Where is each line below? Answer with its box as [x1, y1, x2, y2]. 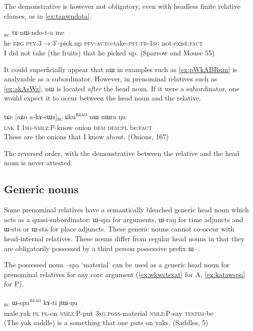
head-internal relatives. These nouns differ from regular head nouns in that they [4, 233, 245, 244]
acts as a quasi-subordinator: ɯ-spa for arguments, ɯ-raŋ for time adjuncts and [4, 214, 244, 224]
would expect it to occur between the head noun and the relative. [4, 93, 201, 103]
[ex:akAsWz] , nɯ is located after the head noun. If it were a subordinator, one [4, 83, 240, 93]
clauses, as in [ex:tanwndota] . [4, 10, 92, 21]
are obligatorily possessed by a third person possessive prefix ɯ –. [4, 243, 199, 253]
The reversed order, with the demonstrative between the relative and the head [4, 148, 240, 158]
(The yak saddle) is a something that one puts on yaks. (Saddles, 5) [4, 317, 208, 328]
